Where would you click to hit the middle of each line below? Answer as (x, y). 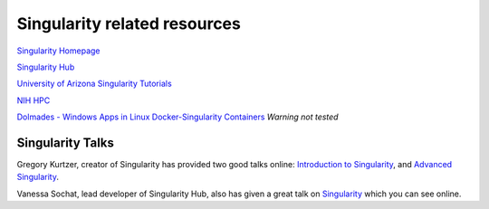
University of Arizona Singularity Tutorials (94, 84)
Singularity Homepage (58, 51)
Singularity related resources (129, 24)
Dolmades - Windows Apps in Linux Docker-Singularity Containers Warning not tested (177, 117)
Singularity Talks (66, 142)
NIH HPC (34, 100)
